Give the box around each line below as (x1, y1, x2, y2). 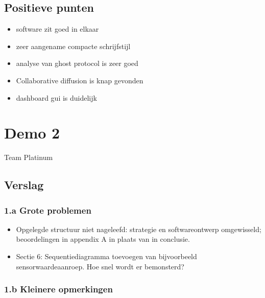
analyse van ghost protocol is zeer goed (16, 58, 138, 68)
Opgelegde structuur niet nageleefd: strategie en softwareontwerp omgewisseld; (16, 223, 261, 234)
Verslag (4, 177, 44, 193)
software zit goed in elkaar (16, 24, 99, 34)
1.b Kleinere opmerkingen (4, 283, 113, 295)
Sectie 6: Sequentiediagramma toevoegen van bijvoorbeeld (16, 251, 197, 262)
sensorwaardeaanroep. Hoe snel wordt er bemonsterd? (16, 261, 184, 271)
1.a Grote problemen (4, 203, 91, 216)
